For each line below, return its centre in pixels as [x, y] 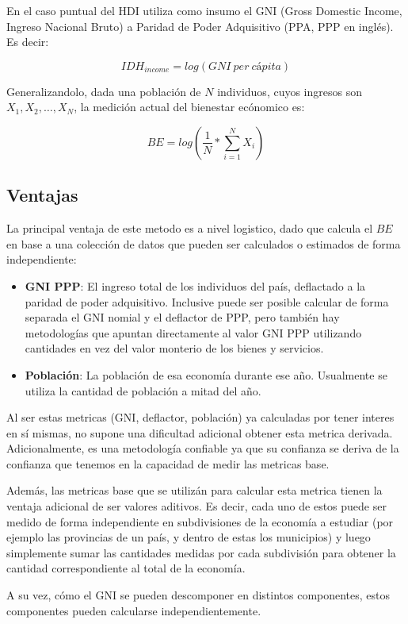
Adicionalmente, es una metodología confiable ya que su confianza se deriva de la [203, 448]
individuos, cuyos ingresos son [290, 91]
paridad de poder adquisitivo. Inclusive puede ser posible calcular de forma [207, 301]
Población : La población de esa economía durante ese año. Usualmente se [206, 374]
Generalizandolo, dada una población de [104, 91]
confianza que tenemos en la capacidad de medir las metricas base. [168, 463]
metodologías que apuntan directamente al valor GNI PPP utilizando [193, 332]
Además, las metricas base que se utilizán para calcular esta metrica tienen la [194, 490]
